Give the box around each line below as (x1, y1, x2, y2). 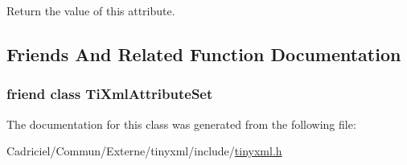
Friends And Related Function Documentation (6, 41, 401, 66)
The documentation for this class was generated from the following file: (6, 115, 356, 132)
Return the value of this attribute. (6, 2, 175, 19)
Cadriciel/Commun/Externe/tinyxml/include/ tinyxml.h (6, 142, 282, 159)
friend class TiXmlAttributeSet (6, 84, 213, 104)
